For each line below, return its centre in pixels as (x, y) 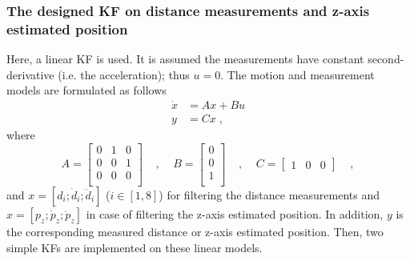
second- (386, 59)
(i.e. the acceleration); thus (124, 74)
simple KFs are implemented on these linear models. (135, 247)
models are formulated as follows (86, 90)
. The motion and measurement (297, 74)
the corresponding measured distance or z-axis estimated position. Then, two (195, 231)
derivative (30, 74)
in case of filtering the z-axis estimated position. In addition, (235, 213)
